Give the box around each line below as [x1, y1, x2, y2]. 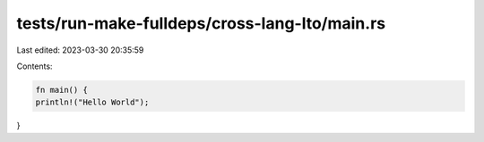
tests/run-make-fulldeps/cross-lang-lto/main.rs [16, 13, 385, 33]
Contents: [16, 61, 53, 71]
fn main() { [35, 85, 89, 95]
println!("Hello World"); [35, 97, 150, 107]
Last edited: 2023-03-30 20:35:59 [16, 45, 144, 55]
